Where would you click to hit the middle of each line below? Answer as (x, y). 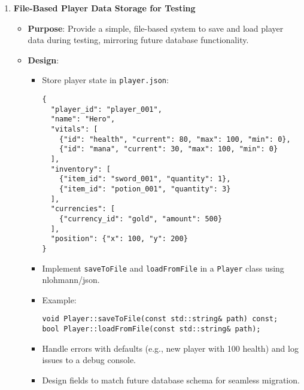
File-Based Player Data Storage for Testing (104, 8)
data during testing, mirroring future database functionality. (138, 40)
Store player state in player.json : (105, 80)
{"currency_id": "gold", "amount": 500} (141, 219)
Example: (59, 299)
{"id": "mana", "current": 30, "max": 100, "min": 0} (169, 149)
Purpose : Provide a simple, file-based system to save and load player (156, 28)
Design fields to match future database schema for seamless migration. (171, 380)
